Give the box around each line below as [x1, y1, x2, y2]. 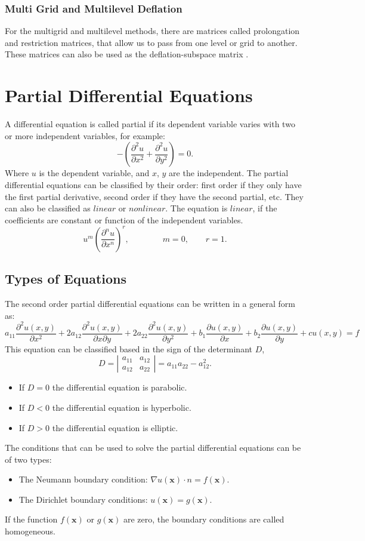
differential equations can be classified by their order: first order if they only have [5, 178, 302, 190]
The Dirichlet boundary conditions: [18, 493, 148, 505]
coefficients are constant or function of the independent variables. [5, 213, 243, 226]
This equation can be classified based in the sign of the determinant [5, 342, 252, 355]
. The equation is [165, 202, 228, 214]
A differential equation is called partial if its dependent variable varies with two [5, 118, 295, 130]
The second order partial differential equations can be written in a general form [5, 297, 295, 309]
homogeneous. [5, 525, 55, 537]
